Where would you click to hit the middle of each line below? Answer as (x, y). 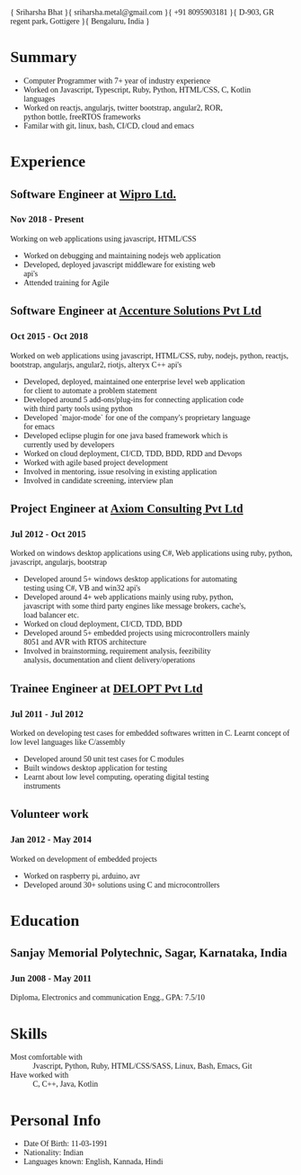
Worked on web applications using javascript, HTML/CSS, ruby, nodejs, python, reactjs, (149, 356)
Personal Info (56, 1120)
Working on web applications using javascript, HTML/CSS (103, 239)
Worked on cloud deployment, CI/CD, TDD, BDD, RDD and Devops (133, 453)
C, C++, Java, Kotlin (66, 1085)
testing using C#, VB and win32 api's (82, 588)
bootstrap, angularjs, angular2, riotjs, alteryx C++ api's (96, 365)
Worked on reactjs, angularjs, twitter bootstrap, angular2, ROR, (123, 108)
